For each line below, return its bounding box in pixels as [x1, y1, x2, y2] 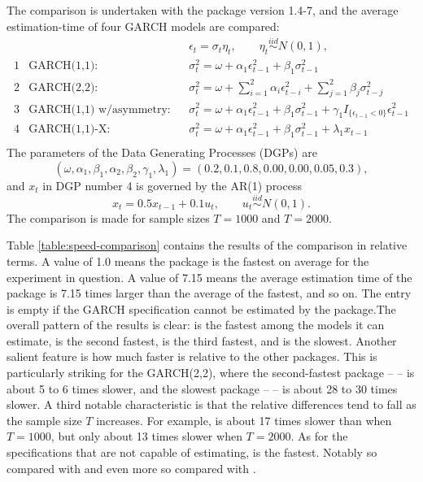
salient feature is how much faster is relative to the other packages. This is [7, 348, 377, 365]
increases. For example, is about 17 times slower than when [96, 411, 392, 428]
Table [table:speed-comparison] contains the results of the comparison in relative [7, 237, 408, 254]
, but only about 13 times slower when [50, 428, 242, 445]
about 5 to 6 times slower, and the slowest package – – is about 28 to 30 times [7, 380, 398, 397]
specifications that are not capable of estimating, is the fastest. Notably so [7, 444, 377, 461]
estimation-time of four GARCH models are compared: [7, 17, 280, 34]
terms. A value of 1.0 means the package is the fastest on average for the [7, 252, 369, 269]
